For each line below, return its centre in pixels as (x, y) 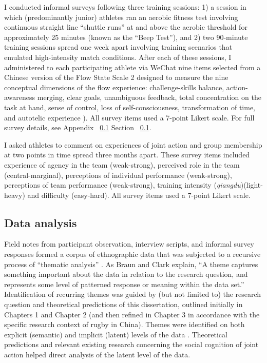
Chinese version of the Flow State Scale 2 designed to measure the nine (116, 77)
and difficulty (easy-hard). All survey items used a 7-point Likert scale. (139, 195)
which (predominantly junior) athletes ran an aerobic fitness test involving (121, 17)
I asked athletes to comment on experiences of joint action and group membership (133, 144)
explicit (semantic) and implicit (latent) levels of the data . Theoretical (116, 334)
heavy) (15, 195)
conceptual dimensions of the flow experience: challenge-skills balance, (114, 87)
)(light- (252, 185)
